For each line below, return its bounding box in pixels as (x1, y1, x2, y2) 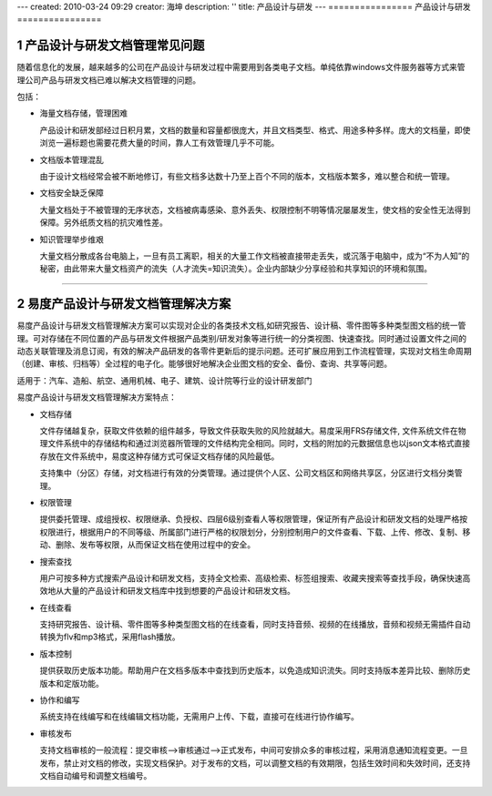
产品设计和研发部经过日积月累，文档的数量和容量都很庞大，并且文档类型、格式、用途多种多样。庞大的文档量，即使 (39, 124, 471, 136)
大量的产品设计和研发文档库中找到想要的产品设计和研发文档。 (63, 586, 295, 597)
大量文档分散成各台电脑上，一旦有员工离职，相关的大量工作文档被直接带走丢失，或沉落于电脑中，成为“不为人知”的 (39, 250, 470, 261)
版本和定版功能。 (39, 678, 104, 689)
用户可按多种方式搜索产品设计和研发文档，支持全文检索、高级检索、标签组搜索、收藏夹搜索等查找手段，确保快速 (39, 572, 463, 583)
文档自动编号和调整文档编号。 (39, 770, 152, 781)
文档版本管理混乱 (39, 154, 104, 165)
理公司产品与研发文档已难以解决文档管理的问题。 (16, 74, 200, 86)
